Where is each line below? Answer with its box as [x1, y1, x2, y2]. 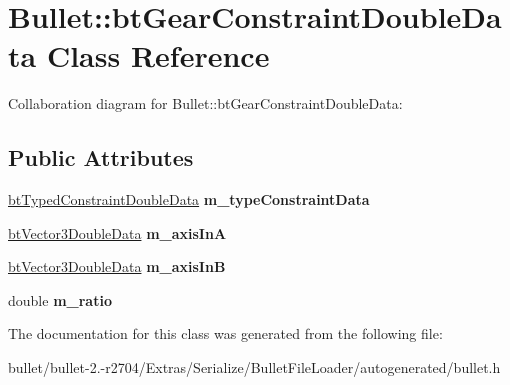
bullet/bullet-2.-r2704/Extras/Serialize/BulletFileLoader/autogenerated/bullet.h [8, 357, 501, 378]
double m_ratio [8, 289, 112, 310]
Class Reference [46, 35, 270, 76]
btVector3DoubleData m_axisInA [8, 222, 227, 243]
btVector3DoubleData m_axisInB [8, 256, 226, 277]
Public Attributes [8, 142, 194, 173]
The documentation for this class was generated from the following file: [8, 323, 443, 344]
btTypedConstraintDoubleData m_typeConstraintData [8, 189, 370, 210]
